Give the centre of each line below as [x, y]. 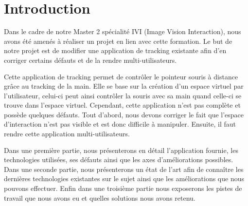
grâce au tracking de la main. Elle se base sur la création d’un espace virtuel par [124, 86]
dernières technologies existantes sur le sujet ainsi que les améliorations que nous [124, 178]
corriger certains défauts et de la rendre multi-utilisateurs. [90, 60]
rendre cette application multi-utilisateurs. [67, 134]
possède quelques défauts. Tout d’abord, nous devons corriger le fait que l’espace [124, 114]
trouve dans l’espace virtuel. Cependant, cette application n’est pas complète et [122, 105]
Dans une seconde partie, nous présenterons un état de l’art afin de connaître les [124, 169]
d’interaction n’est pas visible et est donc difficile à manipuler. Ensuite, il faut [120, 124]
